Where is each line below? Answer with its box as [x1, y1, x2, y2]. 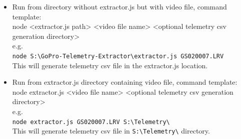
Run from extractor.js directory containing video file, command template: [12, 77, 237, 87]
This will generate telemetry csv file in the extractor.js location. [12, 60, 208, 70]
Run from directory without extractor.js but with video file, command [12, 1, 227, 11]
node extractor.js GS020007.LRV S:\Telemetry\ [12, 118, 170, 126]
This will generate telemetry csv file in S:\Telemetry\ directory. [12, 126, 210, 136]
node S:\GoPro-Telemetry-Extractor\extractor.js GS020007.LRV [12, 52, 224, 60]
